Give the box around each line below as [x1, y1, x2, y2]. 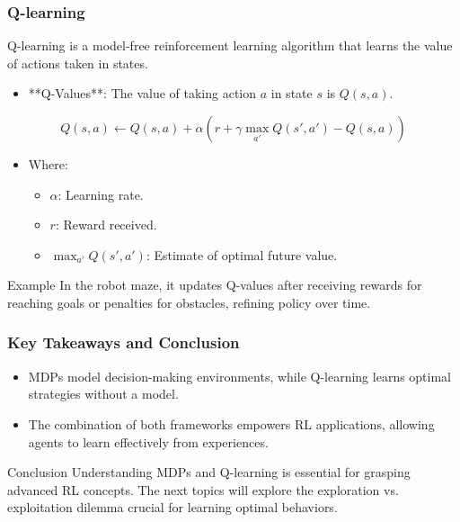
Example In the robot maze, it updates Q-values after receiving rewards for [7, 275, 422, 294]
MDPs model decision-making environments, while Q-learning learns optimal [28, 366, 452, 385]
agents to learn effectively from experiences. [28, 432, 269, 451]
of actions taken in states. [7, 53, 148, 72]
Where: [28, 155, 68, 173]
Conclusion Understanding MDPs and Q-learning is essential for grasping [7, 463, 411, 481]
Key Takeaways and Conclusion [7, 331, 240, 354]
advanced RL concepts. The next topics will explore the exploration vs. [7, 480, 399, 499]
